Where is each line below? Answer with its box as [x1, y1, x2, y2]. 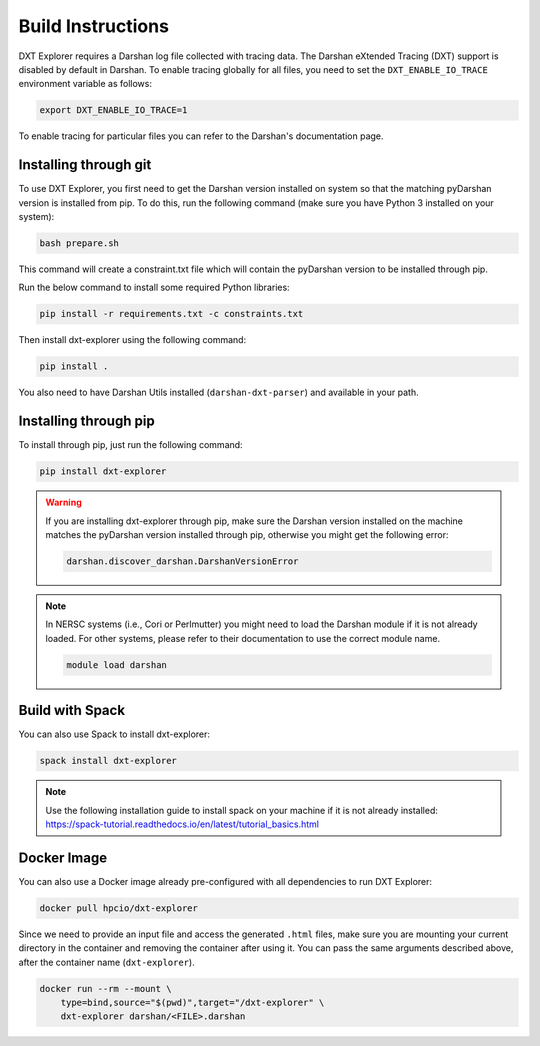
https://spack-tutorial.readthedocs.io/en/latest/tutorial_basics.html [45, 818, 320, 830]
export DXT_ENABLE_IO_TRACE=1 [39, 105, 188, 116]
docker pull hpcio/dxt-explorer [39, 902, 199, 914]
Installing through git [18, 156, 152, 174]
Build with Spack [18, 702, 125, 719]
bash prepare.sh [39, 237, 120, 249]
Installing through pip [18, 413, 155, 430]
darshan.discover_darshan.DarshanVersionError [66, 555, 299, 567]
